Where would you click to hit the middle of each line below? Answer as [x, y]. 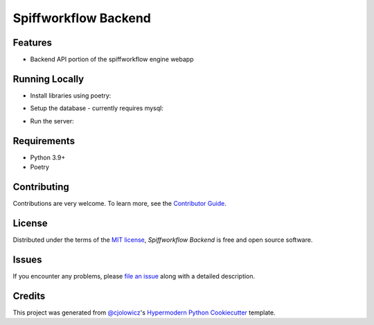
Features [32, 43]
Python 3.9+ [48, 157]
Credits [29, 296]
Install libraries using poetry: [71, 95]
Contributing [41, 187]
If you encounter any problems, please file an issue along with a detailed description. [134, 276]
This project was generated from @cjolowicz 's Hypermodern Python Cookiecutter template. [144, 313]
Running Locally [48, 79]
